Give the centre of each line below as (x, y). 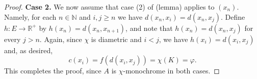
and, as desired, (29, 50)
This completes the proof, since (53, 71)
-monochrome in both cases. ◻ (171, 71)
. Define (233, 16)
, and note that (149, 28)
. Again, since (61, 39)
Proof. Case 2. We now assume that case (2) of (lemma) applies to (109, 7)
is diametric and (116, 39)
